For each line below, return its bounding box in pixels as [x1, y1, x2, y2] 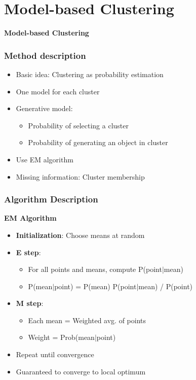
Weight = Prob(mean [28, 332, 95, 342]
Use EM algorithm [16, 154, 73, 164]
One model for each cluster [16, 86, 100, 96]
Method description [4, 49, 86, 61]
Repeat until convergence [16, 349, 94, 360]
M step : [16, 298, 44, 308]
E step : [16, 247, 41, 257]
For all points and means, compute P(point [28, 264, 162, 274]
